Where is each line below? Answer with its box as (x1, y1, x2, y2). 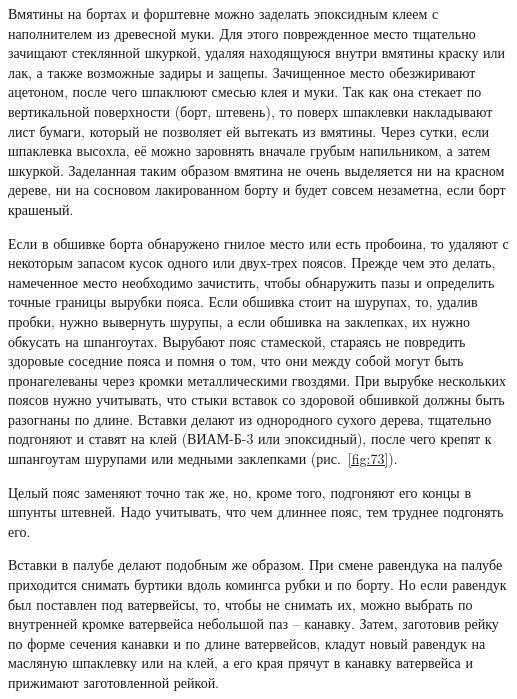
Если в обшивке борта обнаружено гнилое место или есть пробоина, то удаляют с (8, 232, 509, 253)
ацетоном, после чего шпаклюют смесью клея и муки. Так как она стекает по (8, 81, 482, 102)
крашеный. (8, 198, 74, 219)
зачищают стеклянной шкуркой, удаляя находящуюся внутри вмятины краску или (8, 42, 506, 63)
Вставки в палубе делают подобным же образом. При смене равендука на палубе (8, 554, 503, 575)
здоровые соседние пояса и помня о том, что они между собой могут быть (8, 350, 464, 371)
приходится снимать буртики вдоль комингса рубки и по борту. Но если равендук (8, 574, 507, 595)
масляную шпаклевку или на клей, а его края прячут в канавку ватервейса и (8, 652, 473, 673)
